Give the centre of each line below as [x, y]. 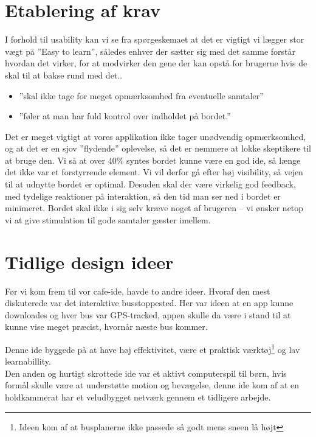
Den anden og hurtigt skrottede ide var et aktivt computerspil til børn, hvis [146, 373]
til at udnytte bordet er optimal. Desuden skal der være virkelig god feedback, [150, 184]
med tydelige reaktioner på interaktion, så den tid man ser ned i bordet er [143, 196]
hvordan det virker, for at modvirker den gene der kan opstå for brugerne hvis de [156, 63]
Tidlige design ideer [89, 261]
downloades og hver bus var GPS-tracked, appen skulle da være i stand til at [148, 314]
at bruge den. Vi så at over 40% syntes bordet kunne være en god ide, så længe [153, 160]
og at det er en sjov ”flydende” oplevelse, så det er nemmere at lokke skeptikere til [158, 148]
